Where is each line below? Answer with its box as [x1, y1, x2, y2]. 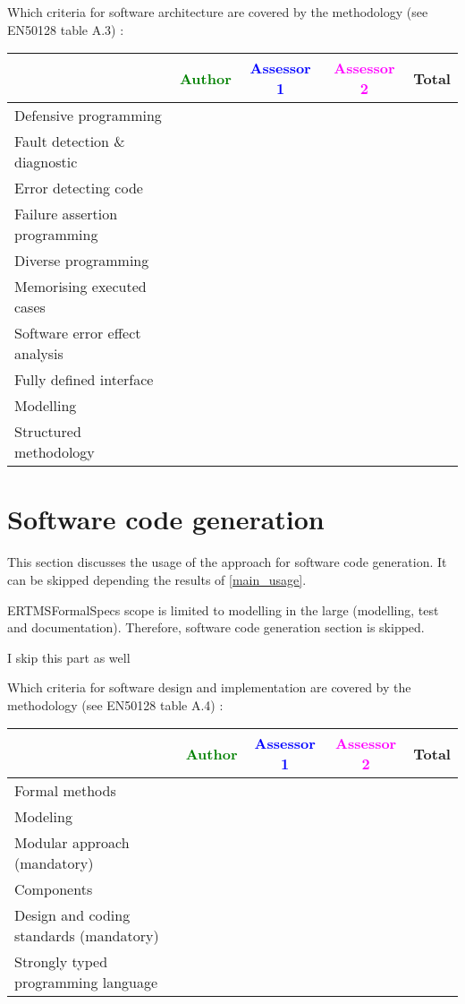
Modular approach [14, 832, 130, 854]
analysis [14, 343, 63, 365]
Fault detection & [14, 131, 125, 152]
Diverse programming [14, 250, 149, 271]
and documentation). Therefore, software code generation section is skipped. [7, 618, 425, 637]
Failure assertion [14, 203, 118, 225]
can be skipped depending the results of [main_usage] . [7, 570, 307, 588]
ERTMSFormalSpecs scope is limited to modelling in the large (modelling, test [7, 600, 439, 619]
